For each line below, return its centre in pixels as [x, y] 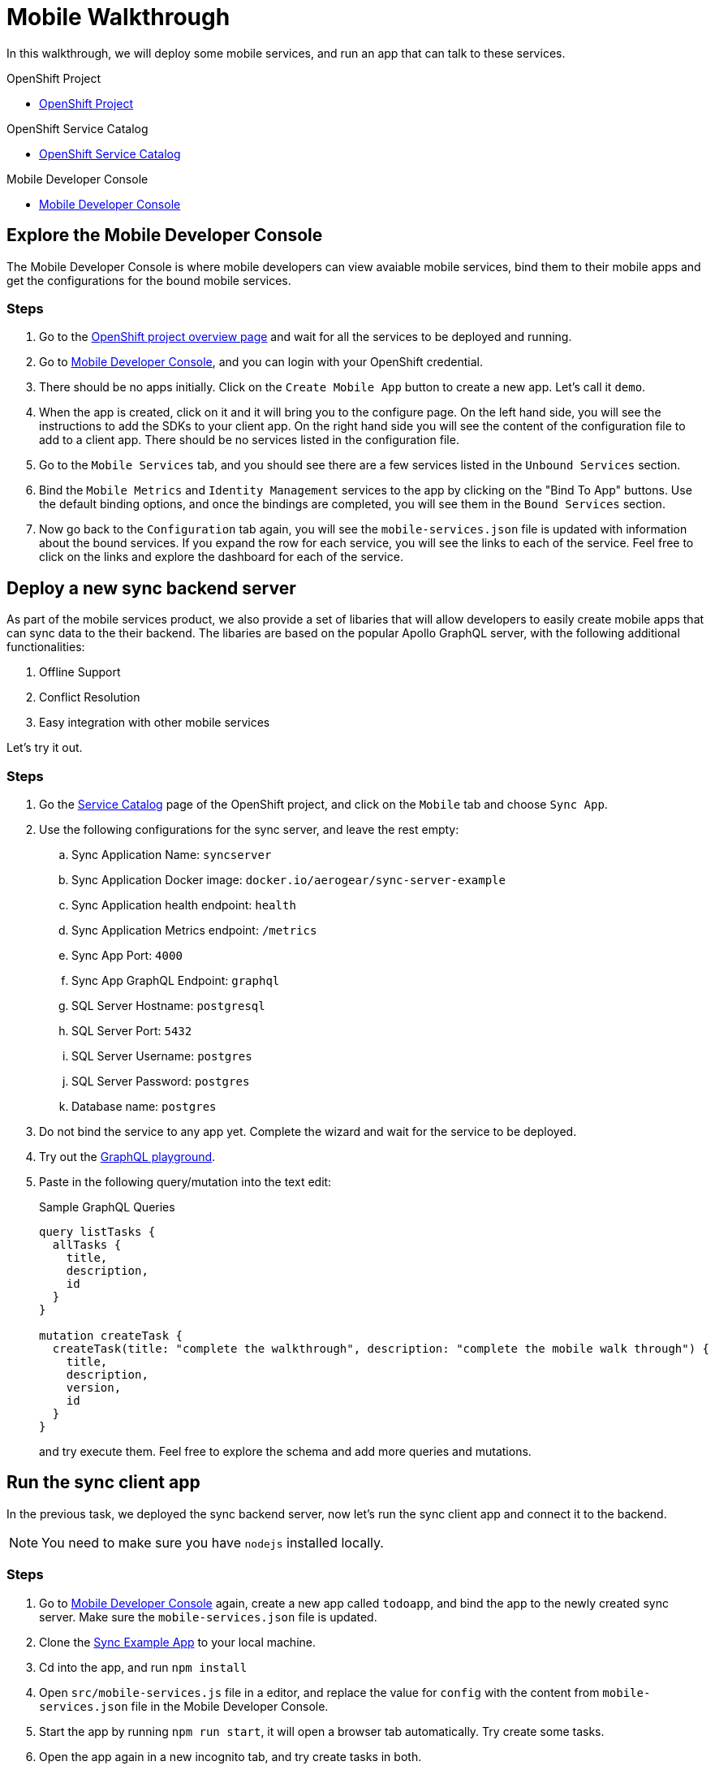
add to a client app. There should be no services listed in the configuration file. [249, 440]
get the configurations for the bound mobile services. [149, 280]
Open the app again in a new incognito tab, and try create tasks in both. [230, 1756]
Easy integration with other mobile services [155, 723]
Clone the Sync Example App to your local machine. [178, 1642]
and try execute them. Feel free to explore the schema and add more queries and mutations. [285, 1451]
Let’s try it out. [45, 748]
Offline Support [80, 672]
